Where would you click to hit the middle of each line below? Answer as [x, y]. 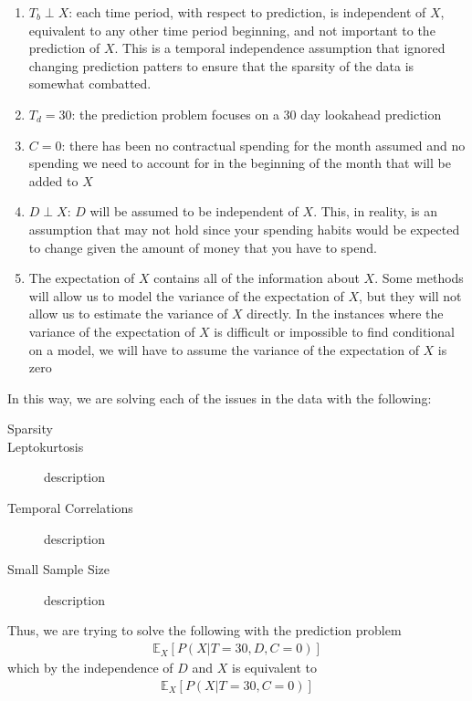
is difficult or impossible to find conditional [334, 331]
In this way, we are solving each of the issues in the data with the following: [220, 398]
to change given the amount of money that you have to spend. [203, 247]
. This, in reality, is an [376, 211]
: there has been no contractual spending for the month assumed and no [263, 145]
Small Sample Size [58, 569]
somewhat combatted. [90, 84]
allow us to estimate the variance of [128, 314]
